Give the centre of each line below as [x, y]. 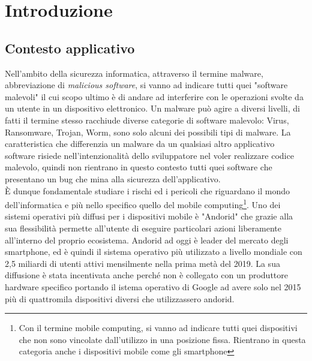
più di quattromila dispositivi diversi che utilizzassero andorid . [120, 298]
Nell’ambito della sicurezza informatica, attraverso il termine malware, [134, 73]
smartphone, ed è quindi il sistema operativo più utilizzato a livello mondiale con [154, 252]
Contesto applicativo [70, 48]
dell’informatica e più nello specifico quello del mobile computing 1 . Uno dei [143, 204]
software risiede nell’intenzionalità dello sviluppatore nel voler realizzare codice [149, 155]
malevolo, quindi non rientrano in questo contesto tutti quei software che [139, 167]
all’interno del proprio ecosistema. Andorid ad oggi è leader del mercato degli [147, 240]
